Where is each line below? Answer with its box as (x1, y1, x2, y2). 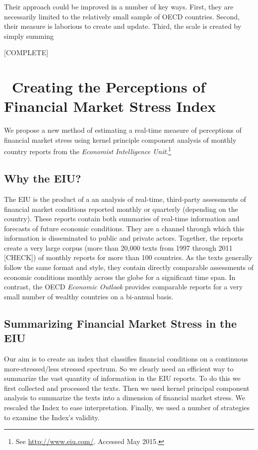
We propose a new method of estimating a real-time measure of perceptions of (4, 125, 242, 135)
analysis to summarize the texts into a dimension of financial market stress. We (4, 392, 246, 403)
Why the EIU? (4, 171, 81, 186)
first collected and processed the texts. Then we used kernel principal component (4, 382, 250, 393)
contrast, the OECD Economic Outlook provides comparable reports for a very (4, 281, 243, 292)
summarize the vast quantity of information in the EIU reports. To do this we (4, 373, 241, 383)
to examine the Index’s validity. (4, 412, 100, 422)
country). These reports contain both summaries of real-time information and (4, 213, 240, 224)
